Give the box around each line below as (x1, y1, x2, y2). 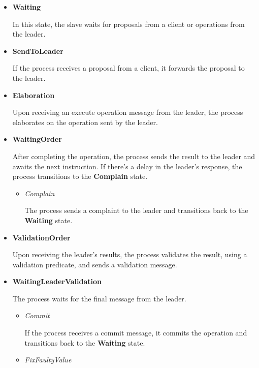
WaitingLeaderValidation (12, 276, 102, 287)
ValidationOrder (12, 232, 71, 242)
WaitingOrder (12, 134, 62, 144)
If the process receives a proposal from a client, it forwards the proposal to (12, 63, 245, 73)
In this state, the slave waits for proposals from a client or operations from (12, 18, 245, 29)
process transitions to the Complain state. (12, 171, 148, 181)
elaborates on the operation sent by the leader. (12, 116, 158, 127)
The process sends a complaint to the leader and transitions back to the (24, 205, 248, 216)
